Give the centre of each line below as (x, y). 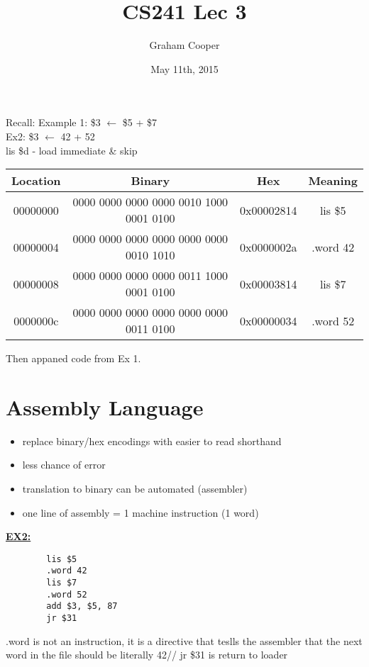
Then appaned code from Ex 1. (73, 358)
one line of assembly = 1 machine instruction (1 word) (141, 512)
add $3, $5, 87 (82, 606)
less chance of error (64, 465)
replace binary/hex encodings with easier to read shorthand (152, 441)
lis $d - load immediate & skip (72, 150)
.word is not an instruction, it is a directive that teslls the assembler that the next (184, 640)
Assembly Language (105, 407)
